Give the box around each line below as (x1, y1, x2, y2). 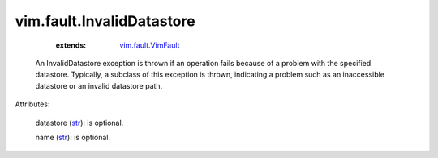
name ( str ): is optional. (35, 132, 111, 142)
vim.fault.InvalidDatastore (15, 12, 195, 30)
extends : (55, 40, 87, 50)
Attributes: (15, 99, 50, 109)
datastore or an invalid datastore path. (35, 81, 163, 90)
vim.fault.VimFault (119, 40, 180, 50)
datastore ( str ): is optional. (35, 118, 124, 127)
